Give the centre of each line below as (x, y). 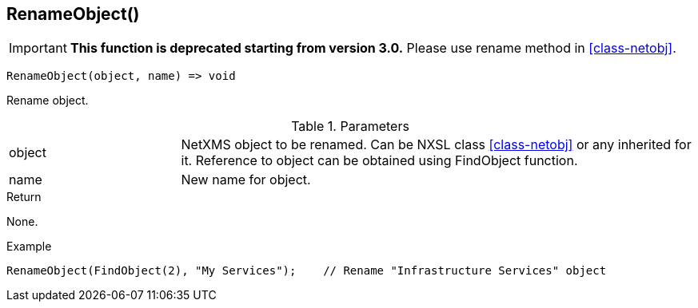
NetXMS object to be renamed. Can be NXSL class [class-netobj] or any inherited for (436, 145)
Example (29, 247)
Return (24, 197)
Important (38, 48)
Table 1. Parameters (350, 126)
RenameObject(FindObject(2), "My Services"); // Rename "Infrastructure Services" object (307, 271)
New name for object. (246, 180)
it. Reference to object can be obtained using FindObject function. (379, 161)
